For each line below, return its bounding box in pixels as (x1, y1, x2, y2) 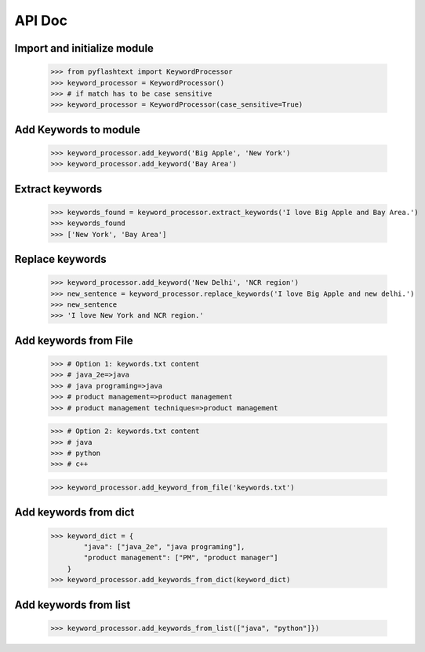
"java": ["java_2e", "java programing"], (83, 542, 245, 551)
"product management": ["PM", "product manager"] (83, 553, 278, 563)
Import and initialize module (14, 42, 154, 55)
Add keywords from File (14, 333, 133, 347)
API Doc (14, 12, 68, 29)
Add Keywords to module (14, 122, 141, 137)
